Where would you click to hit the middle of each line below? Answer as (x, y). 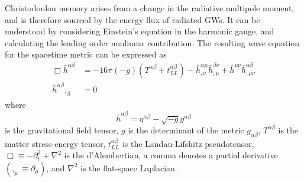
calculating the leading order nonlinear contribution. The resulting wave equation (152, 42)
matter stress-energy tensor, (55, 143)
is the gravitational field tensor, (62, 130)
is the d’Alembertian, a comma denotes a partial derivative (171, 155)
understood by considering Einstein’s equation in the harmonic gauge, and (140, 31)
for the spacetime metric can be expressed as (86, 54)
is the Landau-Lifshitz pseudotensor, (188, 143)
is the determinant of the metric (186, 130)
